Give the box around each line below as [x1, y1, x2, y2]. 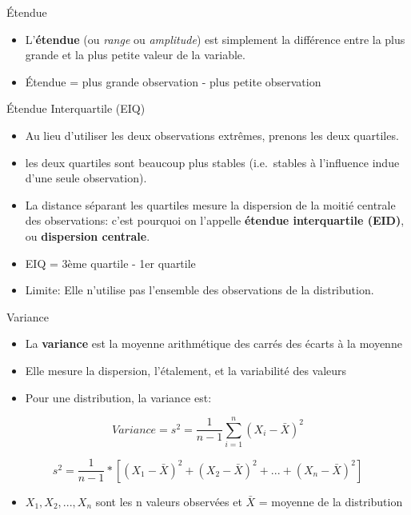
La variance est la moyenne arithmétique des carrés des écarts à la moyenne [25, 335, 402, 352]
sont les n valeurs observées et [95, 493, 242, 509]
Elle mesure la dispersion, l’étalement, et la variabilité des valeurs [25, 361, 347, 378]
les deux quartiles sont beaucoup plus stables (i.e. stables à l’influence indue [25, 154, 400, 170]
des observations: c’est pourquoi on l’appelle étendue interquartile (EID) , [25, 212, 405, 229]
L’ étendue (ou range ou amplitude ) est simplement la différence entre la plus [25, 30, 405, 47]
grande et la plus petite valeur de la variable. [25, 46, 245, 63]
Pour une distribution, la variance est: [25, 389, 212, 405]
